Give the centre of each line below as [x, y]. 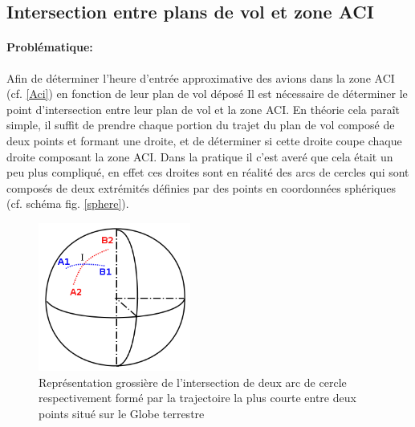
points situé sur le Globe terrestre [122, 413]
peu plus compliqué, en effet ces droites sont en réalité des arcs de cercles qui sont [208, 172]
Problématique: [50, 47]
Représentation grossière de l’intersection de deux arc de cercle [193, 382]
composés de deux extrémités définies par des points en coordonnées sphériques [201, 187]
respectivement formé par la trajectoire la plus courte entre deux [197, 398]
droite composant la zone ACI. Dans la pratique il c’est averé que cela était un [200, 156]
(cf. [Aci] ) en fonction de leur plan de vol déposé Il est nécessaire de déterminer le [207, 94]
